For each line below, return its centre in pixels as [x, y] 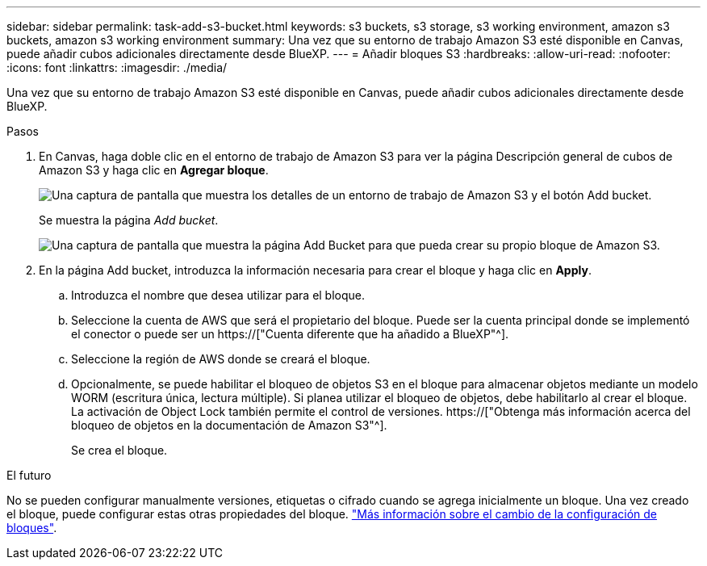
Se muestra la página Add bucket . [129, 220]
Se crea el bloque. [119, 450]
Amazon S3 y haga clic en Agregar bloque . [154, 170]
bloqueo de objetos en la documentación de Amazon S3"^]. [229, 425]
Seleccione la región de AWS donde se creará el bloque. [221, 359]
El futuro [29, 475]
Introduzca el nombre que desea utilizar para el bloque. [218, 295]
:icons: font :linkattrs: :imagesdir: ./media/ [117, 67]
